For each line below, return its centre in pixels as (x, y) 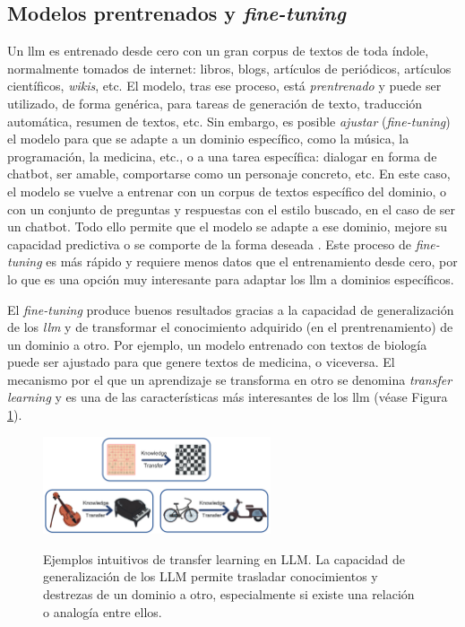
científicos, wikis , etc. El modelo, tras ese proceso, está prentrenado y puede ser (224, 86)
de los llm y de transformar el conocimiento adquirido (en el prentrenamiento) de (230, 327)
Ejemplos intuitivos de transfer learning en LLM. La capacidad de (224, 558)
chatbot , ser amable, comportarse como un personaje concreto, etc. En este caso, (229, 174)
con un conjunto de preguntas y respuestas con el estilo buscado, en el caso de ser (232, 209)
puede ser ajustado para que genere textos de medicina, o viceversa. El (201, 362)
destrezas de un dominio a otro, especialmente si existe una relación (229, 594)
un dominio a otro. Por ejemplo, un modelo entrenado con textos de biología (217, 344)
